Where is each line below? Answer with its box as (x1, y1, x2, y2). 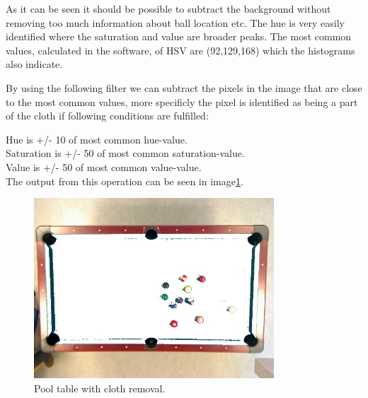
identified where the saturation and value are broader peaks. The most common (6, 29, 352, 44)
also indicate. (6, 57, 63, 71)
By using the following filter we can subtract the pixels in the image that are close (6, 80, 362, 95)
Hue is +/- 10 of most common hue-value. (6, 131, 188, 146)
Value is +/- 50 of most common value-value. (6, 159, 202, 174)
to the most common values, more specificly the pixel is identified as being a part (6, 94, 358, 109)
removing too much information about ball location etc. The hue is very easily (6, 15, 345, 30)
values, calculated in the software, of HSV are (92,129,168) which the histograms (6, 42, 355, 57)
